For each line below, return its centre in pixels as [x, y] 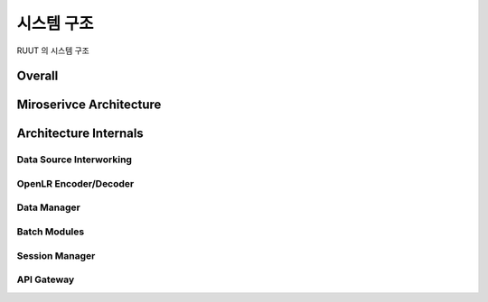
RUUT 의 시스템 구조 [53, 50]
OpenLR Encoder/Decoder [75, 183]
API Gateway [46, 279]
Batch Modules [51, 232]
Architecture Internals [80, 134]
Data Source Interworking [75, 160]
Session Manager [56, 255]
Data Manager [48, 207]
